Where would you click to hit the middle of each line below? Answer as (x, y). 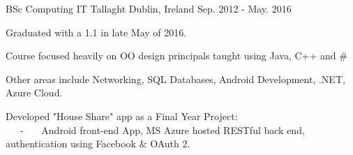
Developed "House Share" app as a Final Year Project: (122, 116)
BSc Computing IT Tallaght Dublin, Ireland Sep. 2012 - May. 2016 (149, 8)
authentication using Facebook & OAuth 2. (98, 143)
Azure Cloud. (34, 93)
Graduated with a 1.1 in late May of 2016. (96, 32)
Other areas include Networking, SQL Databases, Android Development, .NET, (175, 79)
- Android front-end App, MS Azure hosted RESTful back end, (162, 130)
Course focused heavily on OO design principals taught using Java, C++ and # (176, 56)
